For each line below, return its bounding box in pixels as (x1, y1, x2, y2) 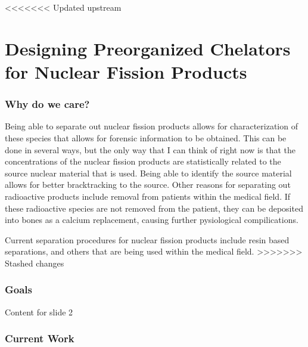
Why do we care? (5, 97, 90, 111)
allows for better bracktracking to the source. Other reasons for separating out (5, 178, 291, 191)
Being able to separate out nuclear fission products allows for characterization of (5, 120, 298, 132)
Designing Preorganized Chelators (5, 36, 291, 60)
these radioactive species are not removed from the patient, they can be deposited (5, 202, 303, 214)
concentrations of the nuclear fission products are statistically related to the (5, 155, 281, 168)
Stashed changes (5, 256, 64, 269)
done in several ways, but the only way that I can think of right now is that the (5, 143, 295, 156)
